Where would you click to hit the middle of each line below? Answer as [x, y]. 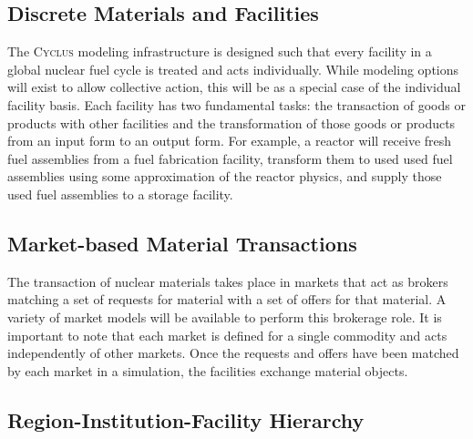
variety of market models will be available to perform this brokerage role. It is [225, 316]
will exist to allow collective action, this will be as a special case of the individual [234, 87]
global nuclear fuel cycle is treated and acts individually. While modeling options [233, 69]
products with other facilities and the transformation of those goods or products [231, 123]
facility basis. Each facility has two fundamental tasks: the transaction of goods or [236, 104]
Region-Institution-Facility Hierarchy [186, 419]
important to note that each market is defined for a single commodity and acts [227, 335]
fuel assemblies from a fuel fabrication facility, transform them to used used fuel [230, 158]
